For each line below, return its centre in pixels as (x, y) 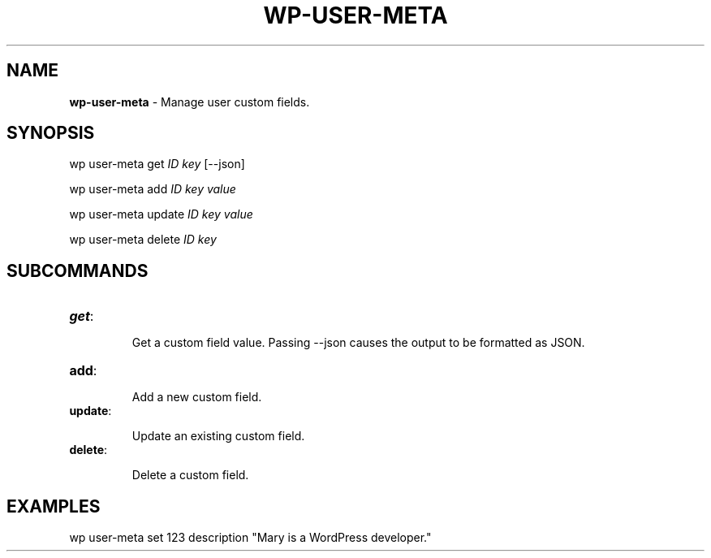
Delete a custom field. (190, 475)
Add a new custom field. (197, 397)
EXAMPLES (54, 506)
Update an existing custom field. (218, 436)
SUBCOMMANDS (78, 270)
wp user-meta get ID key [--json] (157, 164)
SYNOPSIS (51, 133)
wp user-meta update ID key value (161, 214)
